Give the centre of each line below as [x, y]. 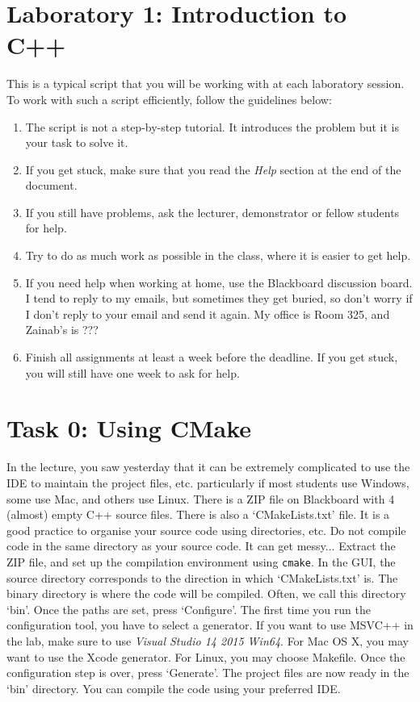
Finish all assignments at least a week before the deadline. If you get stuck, [212, 357]
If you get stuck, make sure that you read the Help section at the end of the [213, 169]
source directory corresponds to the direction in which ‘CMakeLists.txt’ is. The [202, 577]
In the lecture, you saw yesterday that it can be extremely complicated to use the [208, 467]
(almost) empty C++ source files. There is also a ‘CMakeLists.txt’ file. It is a [198, 514]
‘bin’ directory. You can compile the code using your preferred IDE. [174, 688]
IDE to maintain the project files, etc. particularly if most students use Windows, [208, 482]
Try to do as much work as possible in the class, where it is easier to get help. [218, 255]
